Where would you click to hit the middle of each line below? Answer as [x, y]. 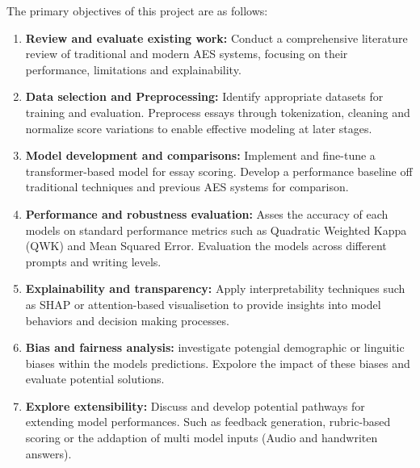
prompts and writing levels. [93, 261]
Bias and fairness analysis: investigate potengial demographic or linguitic [215, 347]
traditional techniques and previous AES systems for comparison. [187, 187]
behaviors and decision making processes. [127, 320]
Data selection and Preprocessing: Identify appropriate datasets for [204, 96]
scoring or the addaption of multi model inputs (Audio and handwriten [202, 438]
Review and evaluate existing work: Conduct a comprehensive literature [216, 38]
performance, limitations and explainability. [133, 69]
